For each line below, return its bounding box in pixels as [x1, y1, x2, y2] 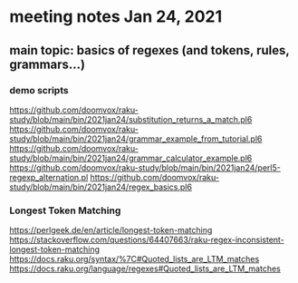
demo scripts [9, 83, 70, 96]
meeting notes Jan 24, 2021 [9, 6, 223, 27]
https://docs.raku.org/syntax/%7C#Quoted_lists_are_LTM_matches [9, 254, 260, 265]
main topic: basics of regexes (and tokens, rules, [9, 43, 290, 58]
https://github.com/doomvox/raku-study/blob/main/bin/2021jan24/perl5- [9, 161, 281, 173]
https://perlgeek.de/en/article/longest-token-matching [9, 225, 213, 236]
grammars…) [9, 56, 86, 72]
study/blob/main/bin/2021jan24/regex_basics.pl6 [9, 181, 193, 192]
